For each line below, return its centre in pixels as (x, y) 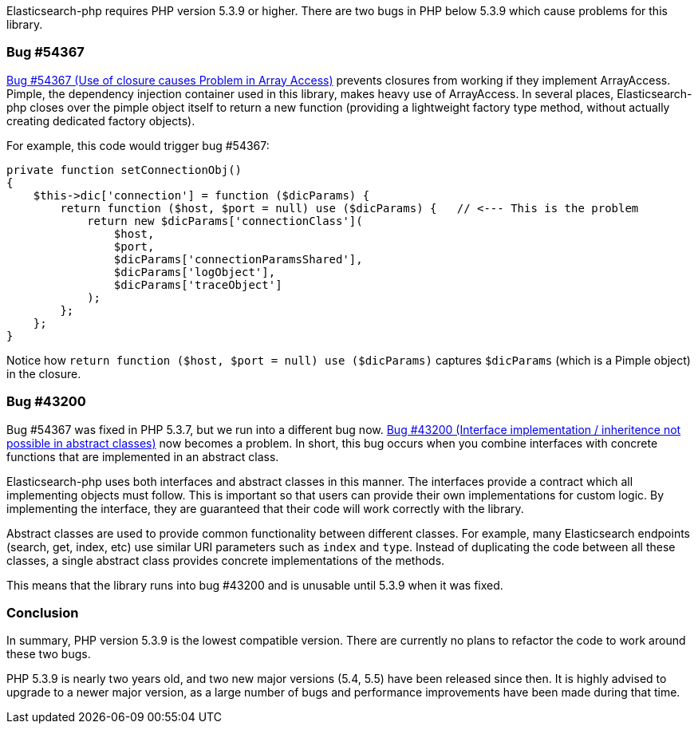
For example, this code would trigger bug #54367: (138, 145)
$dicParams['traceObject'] (198, 284)
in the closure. (44, 373)
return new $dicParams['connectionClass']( (225, 221)
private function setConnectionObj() (124, 170)
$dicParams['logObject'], (195, 272)
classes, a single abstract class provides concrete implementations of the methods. (226, 560)
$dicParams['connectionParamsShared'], (238, 259)
